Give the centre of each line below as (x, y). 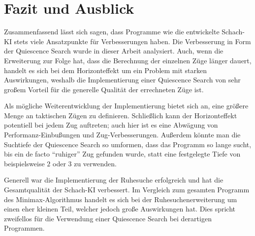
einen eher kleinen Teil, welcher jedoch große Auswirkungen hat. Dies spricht (120, 209)
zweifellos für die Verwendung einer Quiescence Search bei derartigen (108, 218)
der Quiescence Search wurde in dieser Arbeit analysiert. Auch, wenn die (114, 51)
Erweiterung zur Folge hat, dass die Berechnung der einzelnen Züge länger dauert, (128, 60)
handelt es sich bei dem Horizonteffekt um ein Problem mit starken (105, 70)
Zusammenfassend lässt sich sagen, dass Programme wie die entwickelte (112, 32)
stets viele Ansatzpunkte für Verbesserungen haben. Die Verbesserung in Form (132, 41)
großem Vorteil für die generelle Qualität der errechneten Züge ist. (104, 89)
